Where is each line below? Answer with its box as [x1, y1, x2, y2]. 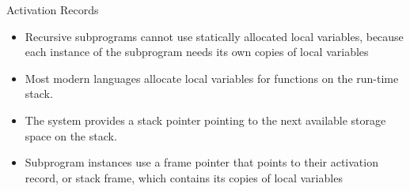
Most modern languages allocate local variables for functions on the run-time [25, 69, 399, 86]
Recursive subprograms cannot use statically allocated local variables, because [25, 28, 404, 44]
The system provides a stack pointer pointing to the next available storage [25, 111, 386, 128]
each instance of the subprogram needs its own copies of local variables [25, 43, 369, 60]
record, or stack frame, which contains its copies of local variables [25, 169, 343, 185]
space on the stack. [25, 127, 117, 144]
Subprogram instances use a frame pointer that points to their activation [25, 154, 378, 170]
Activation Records [6, 2, 99, 17]
